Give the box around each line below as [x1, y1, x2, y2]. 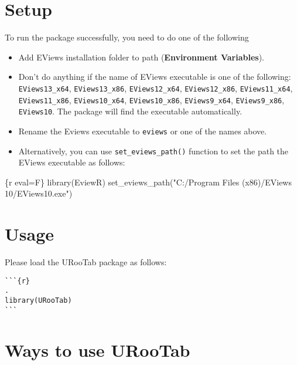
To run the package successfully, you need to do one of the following [5, 31, 249, 43]
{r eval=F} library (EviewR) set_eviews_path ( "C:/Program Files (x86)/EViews [5, 175, 292, 188]
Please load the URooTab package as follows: [5, 256, 167, 268]
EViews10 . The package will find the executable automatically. [18, 105, 243, 117]
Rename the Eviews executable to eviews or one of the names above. [18, 124, 267, 137]
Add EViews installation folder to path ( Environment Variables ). [18, 50, 264, 63]
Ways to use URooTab [5, 337, 190, 361]
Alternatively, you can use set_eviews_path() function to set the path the [18, 144, 289, 157]
